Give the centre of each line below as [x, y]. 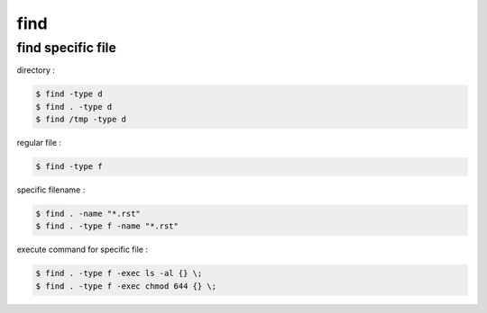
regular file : [39, 143]
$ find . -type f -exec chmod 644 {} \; [126, 286]
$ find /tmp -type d [81, 120]
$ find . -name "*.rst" [88, 214]
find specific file [66, 48]
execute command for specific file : [83, 250]
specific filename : [51, 190]
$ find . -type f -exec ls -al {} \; [119, 273]
